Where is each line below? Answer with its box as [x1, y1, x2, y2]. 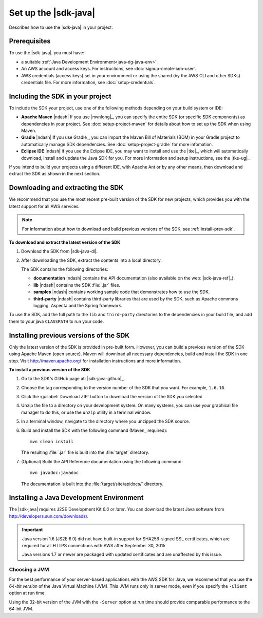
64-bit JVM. [9, 606, 34, 612]
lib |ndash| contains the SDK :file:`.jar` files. [33, 282, 120, 288]
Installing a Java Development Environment [9, 493, 144, 502]
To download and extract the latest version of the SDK [9, 239, 121, 245]
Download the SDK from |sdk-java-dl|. [21, 248, 98, 254]
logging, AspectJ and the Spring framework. [33, 303, 123, 309]
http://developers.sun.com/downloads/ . [9, 513, 89, 519]
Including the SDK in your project [9, 92, 112, 100]
